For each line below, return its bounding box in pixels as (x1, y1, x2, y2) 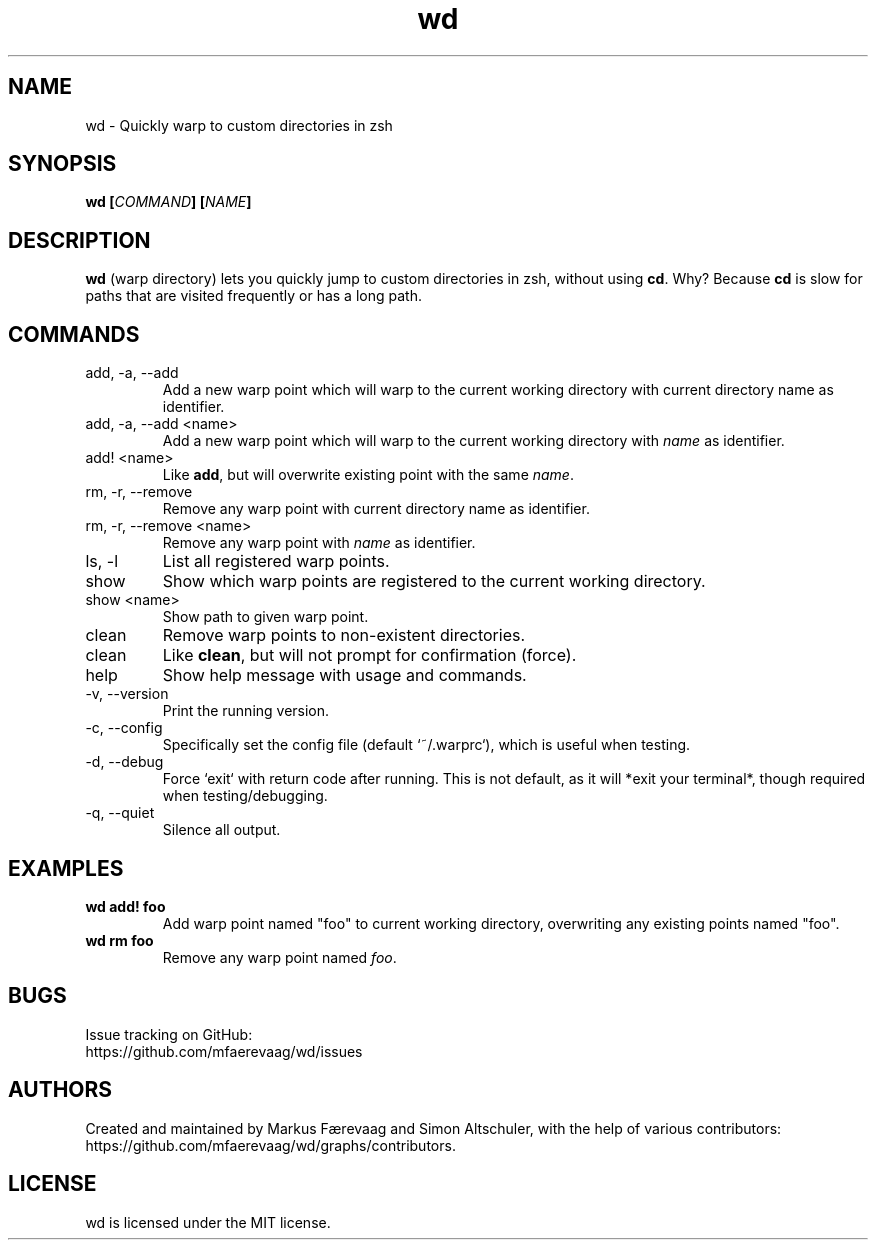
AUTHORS (8, 1077, 113, 1103)
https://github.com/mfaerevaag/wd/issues (85, 1042, 363, 1060)
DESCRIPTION (8, 227, 151, 253)
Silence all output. (162, 821, 281, 839)
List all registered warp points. (162, 551, 390, 572)
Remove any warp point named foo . (162, 948, 397, 966)
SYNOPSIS (8, 151, 117, 177)
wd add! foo (85, 897, 166, 915)
